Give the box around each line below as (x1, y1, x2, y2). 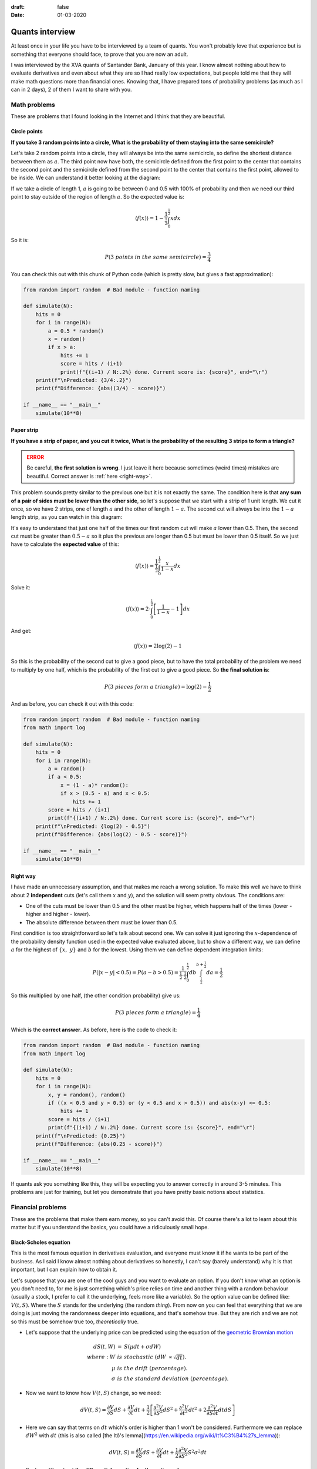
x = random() (48, 336, 86, 343)
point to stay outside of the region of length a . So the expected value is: (11, 193, 184, 200)
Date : (11, 12, 25, 19)
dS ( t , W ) (93, 1343, 116, 1350)
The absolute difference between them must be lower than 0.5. (25, 918, 178, 925)
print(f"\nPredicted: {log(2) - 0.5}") (35, 823, 151, 830)
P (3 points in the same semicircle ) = (104, 253, 207, 260)
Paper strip (11, 427, 39, 434)
